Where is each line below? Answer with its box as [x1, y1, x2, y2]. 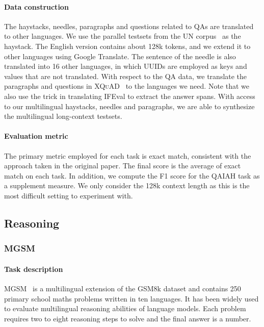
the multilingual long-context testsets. [4, 111, 122, 121]
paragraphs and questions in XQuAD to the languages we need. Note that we [4, 81, 249, 91]
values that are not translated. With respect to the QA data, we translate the [4, 70, 247, 81]
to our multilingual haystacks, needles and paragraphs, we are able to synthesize [4, 100, 255, 111]
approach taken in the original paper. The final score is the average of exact [4, 160, 241, 171]
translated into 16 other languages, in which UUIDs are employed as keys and [4, 61, 247, 71]
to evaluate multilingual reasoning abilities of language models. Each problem [4, 303, 246, 314]
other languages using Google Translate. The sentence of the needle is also [4, 51, 236, 61]
